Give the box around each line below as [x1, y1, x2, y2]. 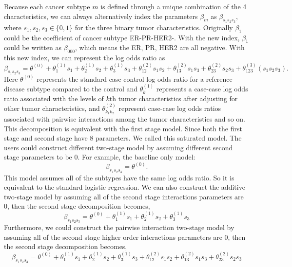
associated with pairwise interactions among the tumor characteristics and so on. [4, 114, 245, 124]
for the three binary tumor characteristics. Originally [75, 22, 233, 32]
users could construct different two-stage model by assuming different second [4, 142, 233, 152]
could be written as [4, 42, 61, 53]
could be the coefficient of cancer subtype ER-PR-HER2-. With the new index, [4, 32, 240, 42]
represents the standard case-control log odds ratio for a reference [37, 73, 233, 84]
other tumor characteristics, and [4, 103, 100, 113]
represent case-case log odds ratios [118, 103, 221, 113]
